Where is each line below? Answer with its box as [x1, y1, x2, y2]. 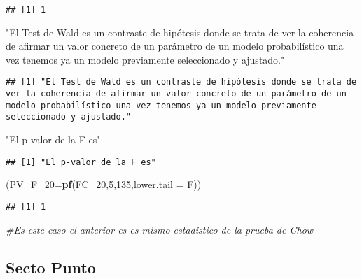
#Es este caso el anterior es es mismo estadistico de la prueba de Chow [6, 222, 314, 236]
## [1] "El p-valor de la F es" [6, 157, 156, 167]
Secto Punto [6, 256, 96, 278]
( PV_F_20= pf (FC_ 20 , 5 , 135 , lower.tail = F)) [6, 177, 202, 192]
